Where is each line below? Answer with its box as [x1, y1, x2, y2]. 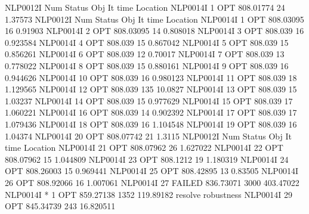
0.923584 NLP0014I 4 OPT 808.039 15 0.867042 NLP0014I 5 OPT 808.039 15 [5, 36, 289, 48]
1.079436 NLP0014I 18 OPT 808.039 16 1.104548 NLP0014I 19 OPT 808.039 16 [5, 117, 297, 130]
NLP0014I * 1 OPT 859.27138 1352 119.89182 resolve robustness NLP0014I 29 [5, 188, 292, 200]
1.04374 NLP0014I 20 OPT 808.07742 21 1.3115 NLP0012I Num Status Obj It [5, 129, 292, 142]
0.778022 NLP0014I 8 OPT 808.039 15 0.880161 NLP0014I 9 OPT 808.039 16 [5, 59, 289, 72]
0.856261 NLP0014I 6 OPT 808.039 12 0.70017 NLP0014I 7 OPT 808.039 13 [5, 48, 285, 60]
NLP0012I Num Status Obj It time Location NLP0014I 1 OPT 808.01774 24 [5, 1, 285, 13]
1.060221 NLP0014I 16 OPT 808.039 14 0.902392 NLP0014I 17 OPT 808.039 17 [5, 106, 297, 119]
